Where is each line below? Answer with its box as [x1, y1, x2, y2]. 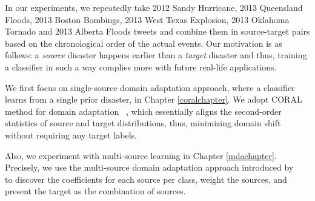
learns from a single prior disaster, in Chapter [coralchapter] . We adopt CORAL [5, 93, 302, 106]
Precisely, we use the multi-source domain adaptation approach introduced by [5, 161, 294, 174]
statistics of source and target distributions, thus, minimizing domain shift [5, 117, 281, 129]
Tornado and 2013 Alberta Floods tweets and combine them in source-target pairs [5, 25, 310, 38]
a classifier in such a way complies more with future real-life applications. [5, 60, 277, 73]
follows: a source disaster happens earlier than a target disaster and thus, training [5, 49, 307, 61]
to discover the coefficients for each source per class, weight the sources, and [5, 172, 287, 185]
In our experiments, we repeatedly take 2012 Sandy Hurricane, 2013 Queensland [5, 1, 303, 13]
